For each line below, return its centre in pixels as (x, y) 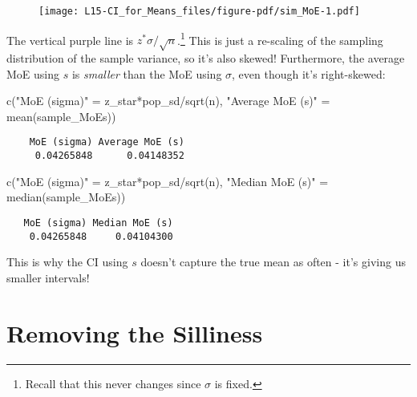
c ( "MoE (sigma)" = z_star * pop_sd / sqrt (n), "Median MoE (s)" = (168, 181)
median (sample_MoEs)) (66, 197)
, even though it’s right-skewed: (309, 73)
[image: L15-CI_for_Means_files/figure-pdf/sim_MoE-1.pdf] (199, 11)
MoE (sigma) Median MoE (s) (98, 223)
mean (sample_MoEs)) (61, 116)
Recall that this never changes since (113, 383)
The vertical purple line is (70, 40)
